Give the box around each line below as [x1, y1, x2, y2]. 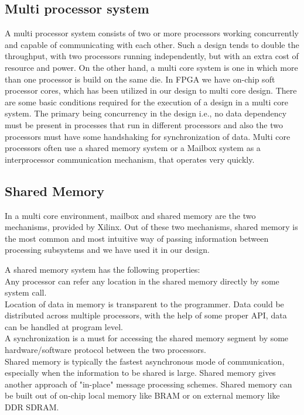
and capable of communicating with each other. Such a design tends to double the [5, 38, 299, 50]
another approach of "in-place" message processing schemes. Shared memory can [5, 378, 292, 390]
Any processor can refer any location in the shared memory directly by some [5, 275, 279, 287]
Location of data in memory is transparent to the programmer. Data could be [5, 297, 284, 310]
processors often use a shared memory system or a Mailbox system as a [5, 142, 261, 154]
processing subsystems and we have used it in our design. [5, 243, 210, 256]
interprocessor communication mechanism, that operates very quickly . [5, 153, 255, 165]
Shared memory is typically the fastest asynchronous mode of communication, [5, 355, 285, 367]
